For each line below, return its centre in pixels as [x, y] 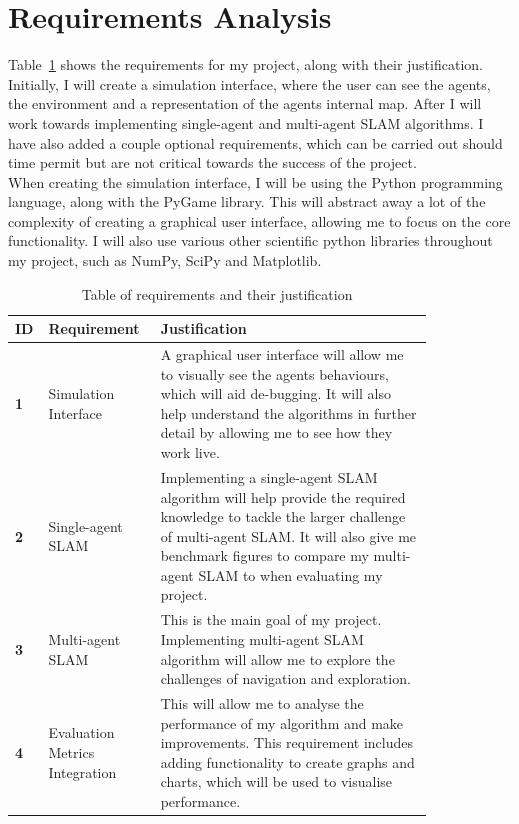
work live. [190, 452]
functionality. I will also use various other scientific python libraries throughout [250, 240]
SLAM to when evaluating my [290, 574]
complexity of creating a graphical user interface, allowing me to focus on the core [259, 220]
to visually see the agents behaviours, [274, 373]
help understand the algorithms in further [288, 412]
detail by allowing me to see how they [276, 432]
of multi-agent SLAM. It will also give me [288, 535]
